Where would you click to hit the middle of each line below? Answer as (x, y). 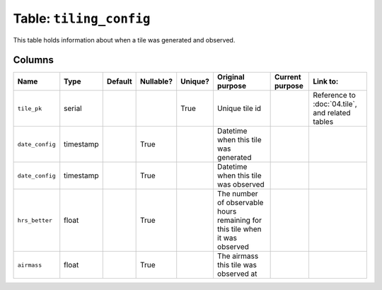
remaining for (239, 221)
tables (323, 122)
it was (227, 238)
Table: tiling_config (82, 18)
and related (331, 113)
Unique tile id (239, 108)
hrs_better (35, 220)
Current (288, 77)
